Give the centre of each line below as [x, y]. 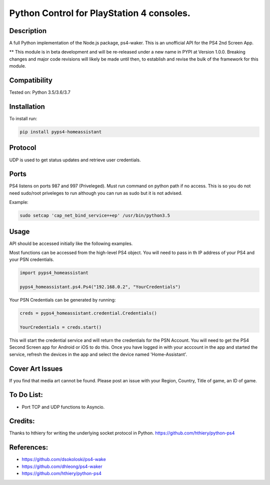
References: [29, 448]
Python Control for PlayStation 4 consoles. [100, 13]
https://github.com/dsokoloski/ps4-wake [64, 459]
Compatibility [31, 80]
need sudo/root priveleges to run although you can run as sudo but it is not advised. [96, 193]
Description [28, 31]
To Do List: [26, 395]
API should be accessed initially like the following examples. [71, 244]
